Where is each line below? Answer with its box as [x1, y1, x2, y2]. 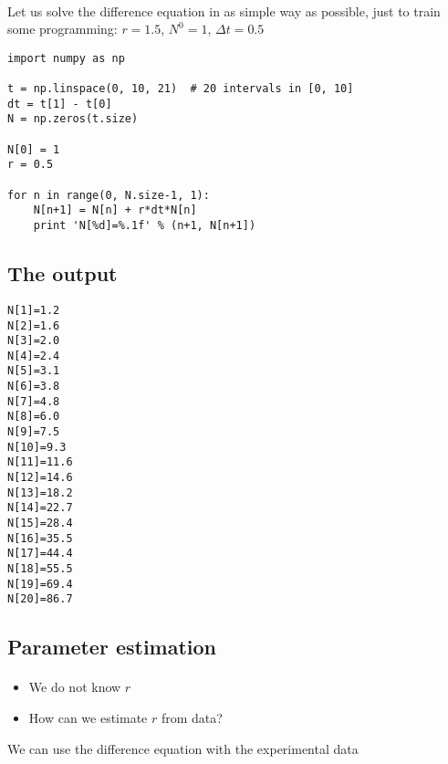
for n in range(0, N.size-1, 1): [7, 188, 210, 202]
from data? [161, 707, 223, 727]
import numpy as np [7, 51, 125, 65]
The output [7, 259, 118, 288]
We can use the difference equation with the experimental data [7, 738, 359, 758]
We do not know [28, 677, 121, 696]
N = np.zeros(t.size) [7, 112, 139, 126]
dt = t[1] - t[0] [7, 97, 112, 110]
